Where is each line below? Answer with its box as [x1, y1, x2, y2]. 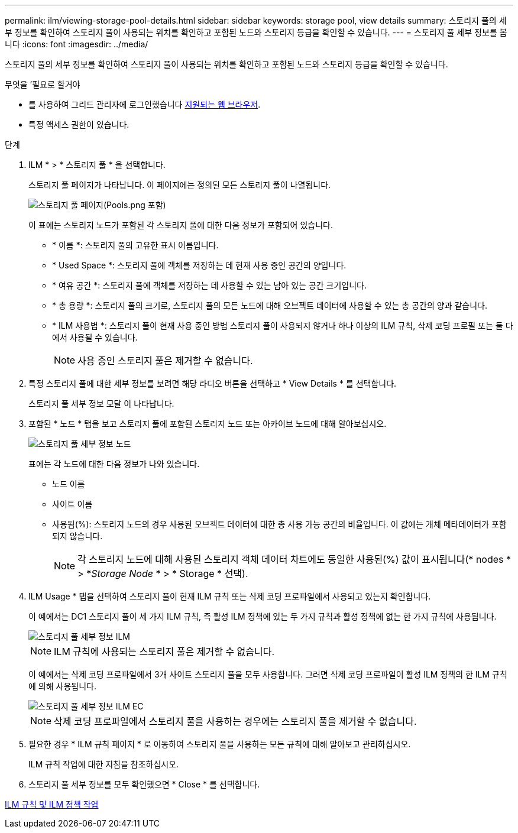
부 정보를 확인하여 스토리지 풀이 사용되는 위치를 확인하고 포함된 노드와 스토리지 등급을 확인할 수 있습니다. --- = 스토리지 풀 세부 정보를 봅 [5, 27, 507, 37]
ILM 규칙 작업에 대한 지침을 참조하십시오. [28, 759, 179, 769]
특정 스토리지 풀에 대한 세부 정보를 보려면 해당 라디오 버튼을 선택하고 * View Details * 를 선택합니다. [28, 378, 397, 388]
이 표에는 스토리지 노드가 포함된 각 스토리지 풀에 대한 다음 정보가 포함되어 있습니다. [28, 220, 333, 230]
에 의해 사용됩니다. [28, 681, 96, 691]
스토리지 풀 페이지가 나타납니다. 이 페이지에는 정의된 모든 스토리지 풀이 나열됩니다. [28, 180, 331, 190]
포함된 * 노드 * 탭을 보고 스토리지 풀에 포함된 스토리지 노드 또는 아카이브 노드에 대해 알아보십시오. [28, 419, 387, 429]
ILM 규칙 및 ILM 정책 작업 [5, 799, 99, 809]
